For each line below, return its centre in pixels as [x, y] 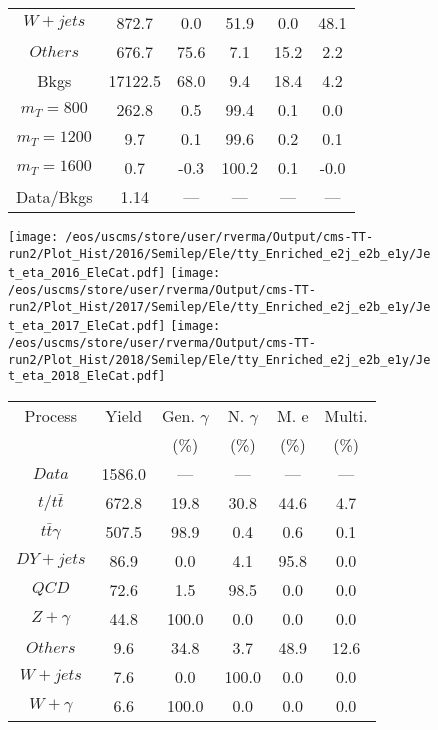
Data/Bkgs [54, 196]
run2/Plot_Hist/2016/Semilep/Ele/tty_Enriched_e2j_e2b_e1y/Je [219, 253]
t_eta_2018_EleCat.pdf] [87, 376]
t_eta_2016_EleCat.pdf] [87, 273]
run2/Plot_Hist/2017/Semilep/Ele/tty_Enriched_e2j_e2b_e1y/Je [219, 306]
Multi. [346, 415]
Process [50, 415]
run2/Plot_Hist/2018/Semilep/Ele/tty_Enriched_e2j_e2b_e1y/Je [219, 359]
